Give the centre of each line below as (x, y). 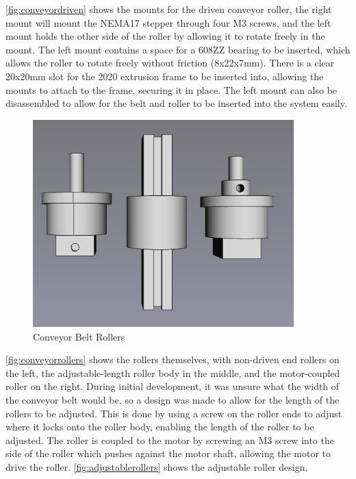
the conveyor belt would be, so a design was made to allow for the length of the (173, 400)
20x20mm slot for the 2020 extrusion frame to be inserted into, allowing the (165, 76)
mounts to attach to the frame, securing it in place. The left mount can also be (171, 89)
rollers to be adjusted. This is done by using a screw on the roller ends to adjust (174, 413)
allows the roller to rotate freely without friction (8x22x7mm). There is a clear (170, 63)
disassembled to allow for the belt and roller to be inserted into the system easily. (176, 103)
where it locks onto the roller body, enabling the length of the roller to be (160, 427)
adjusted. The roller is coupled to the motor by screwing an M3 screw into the (170, 440)
